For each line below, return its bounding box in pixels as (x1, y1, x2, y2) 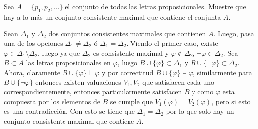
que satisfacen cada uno (142, 77, 214, 87)
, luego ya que (37, 47, 80, 58)
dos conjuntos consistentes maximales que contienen (48, 28, 206, 39)
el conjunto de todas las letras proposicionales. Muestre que (65, 1, 246, 11)
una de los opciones (4, 38, 63, 48)
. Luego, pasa (213, 28, 254, 39)
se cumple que (110, 96, 153, 106)
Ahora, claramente (4, 67, 60, 77)
